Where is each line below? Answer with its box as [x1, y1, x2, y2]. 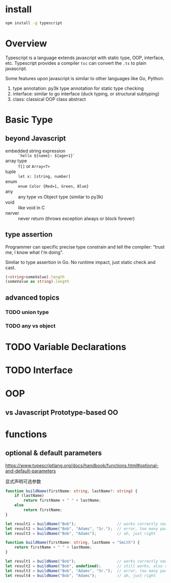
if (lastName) [14, 493, 44, 498]
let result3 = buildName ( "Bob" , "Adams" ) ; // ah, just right [5, 531, 156, 536]
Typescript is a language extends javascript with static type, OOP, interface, [5, 55, 164, 61]
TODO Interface [5, 364, 73, 376]
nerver [5, 210, 19, 216]
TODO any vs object [5, 322, 56, 329]
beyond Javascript [5, 134, 66, 143]
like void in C [18, 204, 45, 210]
